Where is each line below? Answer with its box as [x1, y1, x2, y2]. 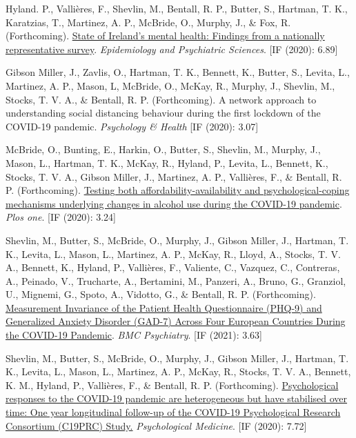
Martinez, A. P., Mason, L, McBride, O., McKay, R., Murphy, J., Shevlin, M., [6, 78, 335, 92]
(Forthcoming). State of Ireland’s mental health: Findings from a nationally [6, 28, 325, 43]
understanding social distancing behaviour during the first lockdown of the [6, 106, 321, 120]
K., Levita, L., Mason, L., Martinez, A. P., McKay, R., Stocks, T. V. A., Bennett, [6, 364, 351, 379]
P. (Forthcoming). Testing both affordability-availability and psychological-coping [6, 183, 350, 197]
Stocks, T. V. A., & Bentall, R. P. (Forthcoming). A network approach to [6, 92, 317, 106]
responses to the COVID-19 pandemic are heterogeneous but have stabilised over [6, 391, 348, 406]
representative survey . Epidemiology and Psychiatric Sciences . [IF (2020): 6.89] [6, 41, 338, 56]
